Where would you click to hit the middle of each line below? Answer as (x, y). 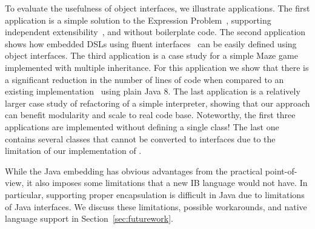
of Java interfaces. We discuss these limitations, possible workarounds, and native (156, 206)
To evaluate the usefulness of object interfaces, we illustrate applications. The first (157, 8)
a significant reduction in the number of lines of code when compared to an (144, 79)
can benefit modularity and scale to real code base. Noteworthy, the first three (150, 115)
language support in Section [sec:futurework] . (89, 218)
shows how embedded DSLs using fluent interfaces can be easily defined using (151, 43)
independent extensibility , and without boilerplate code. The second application (155, 32)
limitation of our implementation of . (73, 151)
